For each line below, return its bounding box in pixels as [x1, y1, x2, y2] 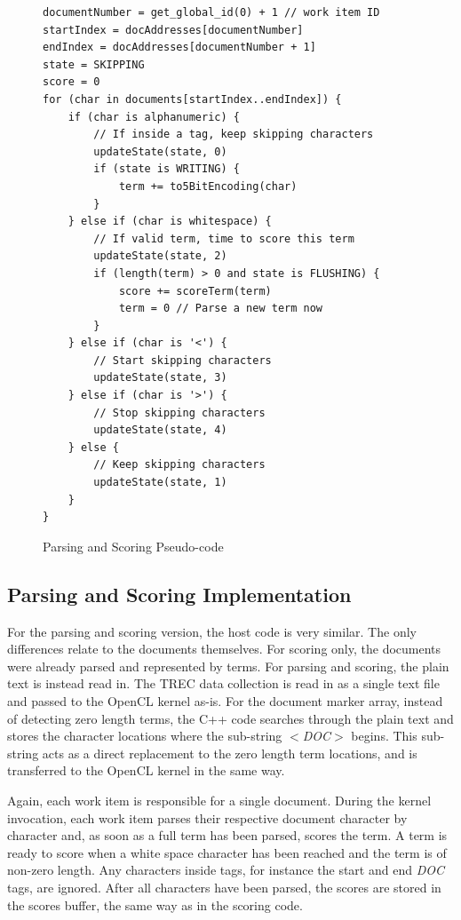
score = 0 [43, 75, 100, 89]
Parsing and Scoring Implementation [7, 580, 352, 607]
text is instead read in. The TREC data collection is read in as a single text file [7, 674, 440, 693]
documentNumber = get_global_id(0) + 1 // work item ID [43, 6, 380, 19]
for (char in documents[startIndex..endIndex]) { [43, 92, 342, 106]
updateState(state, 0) [93, 145, 227, 158]
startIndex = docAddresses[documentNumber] [43, 23, 304, 36]
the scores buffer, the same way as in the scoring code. [7, 895, 303, 914]
